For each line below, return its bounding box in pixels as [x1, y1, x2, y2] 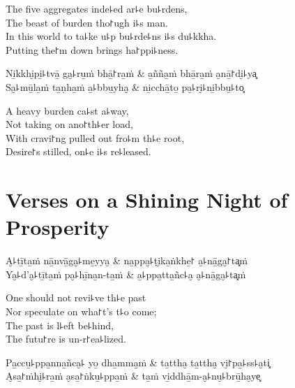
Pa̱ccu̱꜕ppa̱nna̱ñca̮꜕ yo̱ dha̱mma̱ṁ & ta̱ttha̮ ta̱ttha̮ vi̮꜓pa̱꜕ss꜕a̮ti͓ [6, 354, 270, 369]
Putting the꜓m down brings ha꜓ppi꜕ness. [6, 42, 179, 57]
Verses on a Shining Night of [6, 185, 288, 214]
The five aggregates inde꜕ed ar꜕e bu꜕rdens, [6, 1, 188, 15]
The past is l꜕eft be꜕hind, [6, 317, 114, 332]
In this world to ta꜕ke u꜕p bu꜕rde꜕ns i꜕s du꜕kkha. [6, 29, 217, 43]
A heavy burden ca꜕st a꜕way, [6, 103, 129, 117]
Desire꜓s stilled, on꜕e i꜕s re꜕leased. [6, 144, 151, 159]
